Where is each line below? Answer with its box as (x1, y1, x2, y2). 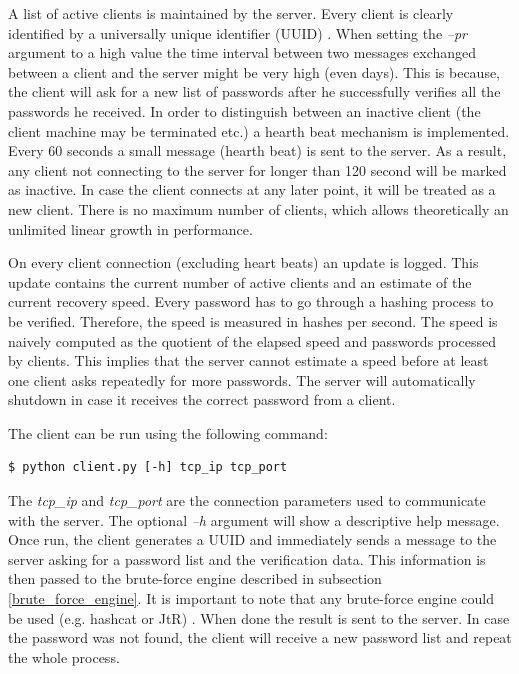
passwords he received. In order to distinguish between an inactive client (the (8, 100, 481, 121)
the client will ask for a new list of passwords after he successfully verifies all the (8, 81, 501, 102)
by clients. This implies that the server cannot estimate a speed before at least (8, 350, 489, 371)
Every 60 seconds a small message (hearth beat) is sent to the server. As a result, (8, 140, 507, 161)
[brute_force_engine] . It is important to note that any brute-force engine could (8, 588, 495, 609)
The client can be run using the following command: (8, 422, 328, 443)
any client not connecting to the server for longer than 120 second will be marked (8, 159, 507, 180)
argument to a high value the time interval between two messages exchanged (8, 42, 477, 63)
